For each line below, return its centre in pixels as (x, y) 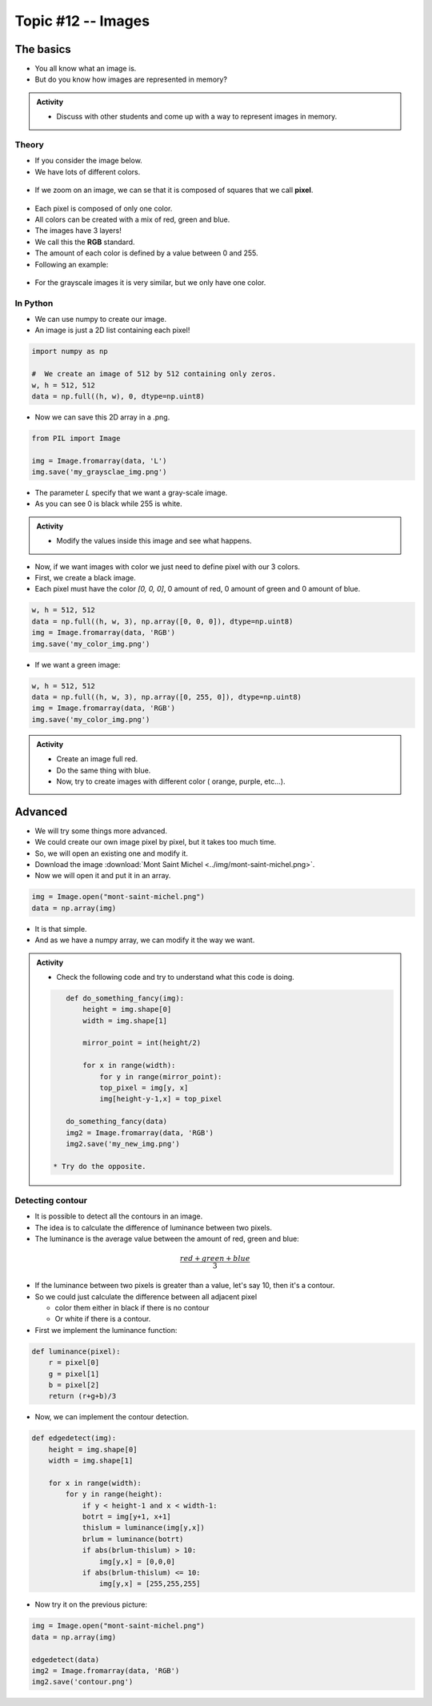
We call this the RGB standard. (85, 242)
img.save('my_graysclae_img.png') (99, 472)
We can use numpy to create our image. (101, 319)
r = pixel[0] (74, 1363)
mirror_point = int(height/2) (142, 1043)
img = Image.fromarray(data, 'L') (99, 461)
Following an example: (72, 264)
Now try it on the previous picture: (91, 1604)
